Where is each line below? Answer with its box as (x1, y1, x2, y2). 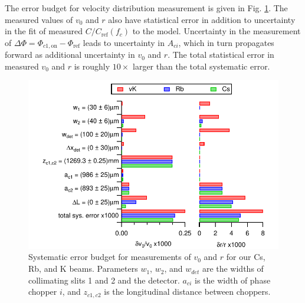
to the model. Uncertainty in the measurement (132, 25, 301, 37)
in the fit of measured (5, 25, 83, 37)
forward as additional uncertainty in (5, 48, 135, 61)
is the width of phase (195, 274, 271, 286)
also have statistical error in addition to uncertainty (108, 13, 296, 25)
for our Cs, (226, 251, 265, 263)
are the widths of (202, 262, 264, 275)
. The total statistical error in (168, 48, 274, 61)
